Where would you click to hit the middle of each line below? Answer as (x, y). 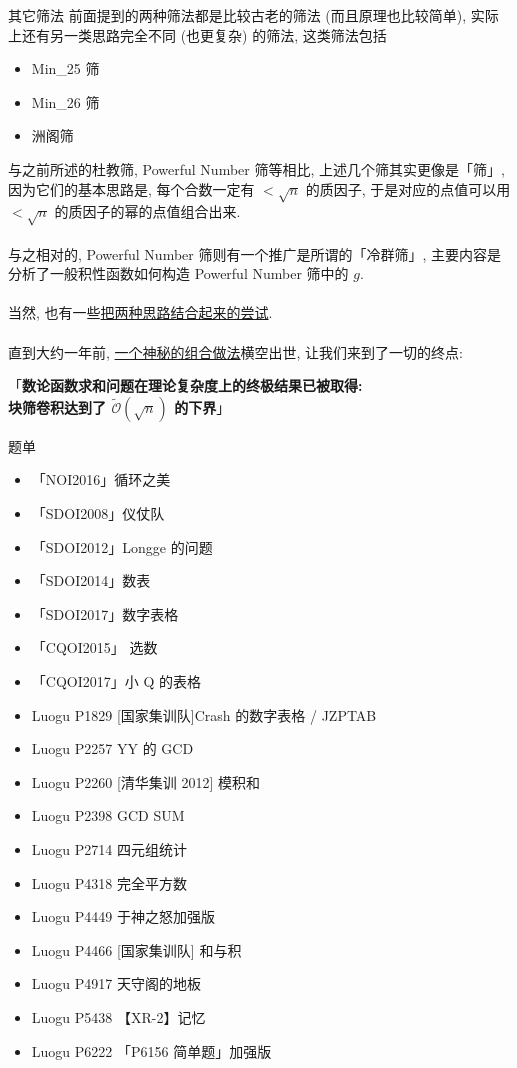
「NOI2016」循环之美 (101, 479)
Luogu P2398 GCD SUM (108, 815)
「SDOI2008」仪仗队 (98, 513)
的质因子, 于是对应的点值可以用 (408, 188)
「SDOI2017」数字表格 (105, 613)
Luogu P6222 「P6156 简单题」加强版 (151, 1050)
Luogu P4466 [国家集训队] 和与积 (136, 949)
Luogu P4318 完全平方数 (109, 882)
